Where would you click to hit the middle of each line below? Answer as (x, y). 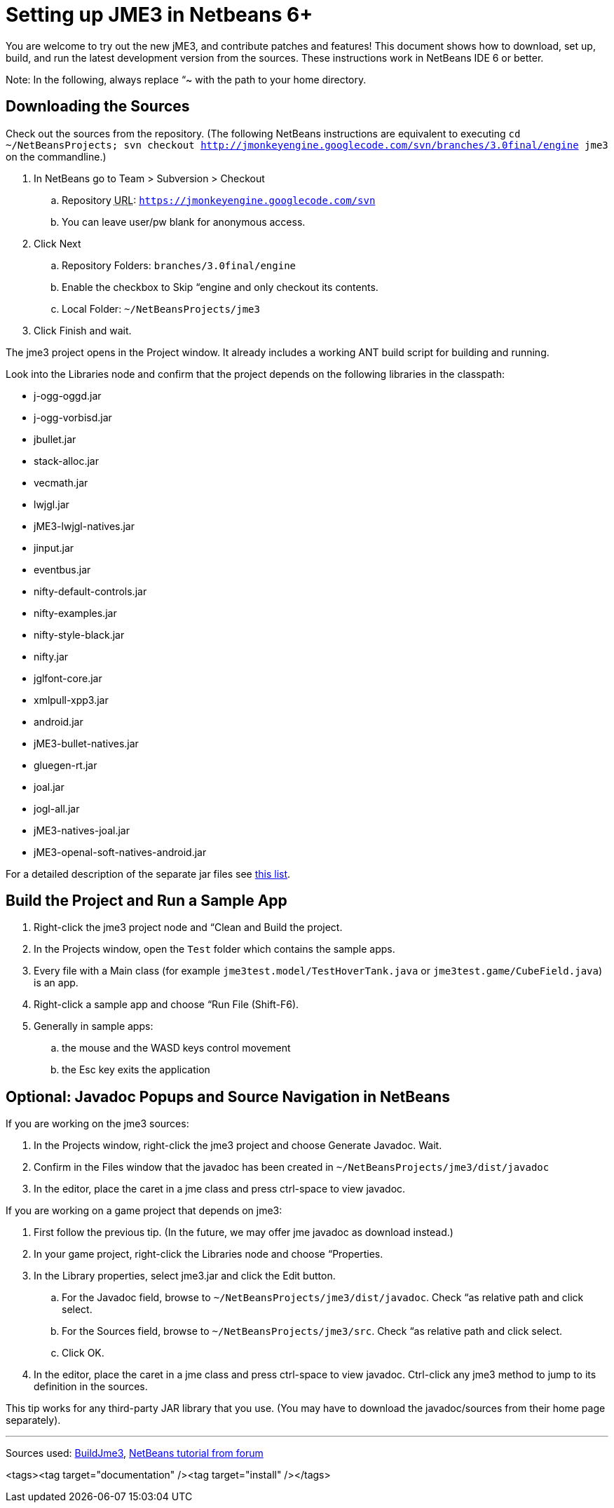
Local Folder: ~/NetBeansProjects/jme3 (161, 308)
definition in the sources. (91, 1387)
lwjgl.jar (52, 504)
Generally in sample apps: (94, 1026)
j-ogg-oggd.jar (68, 395)
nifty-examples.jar (75, 613)
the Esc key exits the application (136, 1070)
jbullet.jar (55, 439)
